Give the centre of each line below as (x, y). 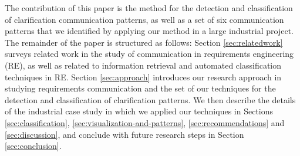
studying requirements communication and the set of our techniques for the (140, 88)
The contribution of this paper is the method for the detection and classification (149, 8)
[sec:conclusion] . (33, 146)
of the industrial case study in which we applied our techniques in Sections (139, 111)
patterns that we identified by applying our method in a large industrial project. (149, 31)
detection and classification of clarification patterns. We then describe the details (150, 99)
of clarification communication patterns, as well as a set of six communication (144, 19)
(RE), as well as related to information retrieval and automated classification (143, 65)
